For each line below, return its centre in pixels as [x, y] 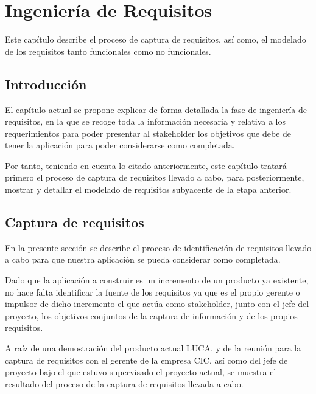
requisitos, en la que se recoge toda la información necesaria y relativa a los [145, 121]
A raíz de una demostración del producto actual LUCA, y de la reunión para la [153, 348]
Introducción [46, 84]
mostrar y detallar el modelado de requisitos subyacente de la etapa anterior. [148, 189]
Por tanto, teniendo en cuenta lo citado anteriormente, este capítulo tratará [146, 165]
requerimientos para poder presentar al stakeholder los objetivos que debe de [148, 133]
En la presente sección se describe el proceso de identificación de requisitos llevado [158, 247]
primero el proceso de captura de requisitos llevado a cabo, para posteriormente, [155, 177]
